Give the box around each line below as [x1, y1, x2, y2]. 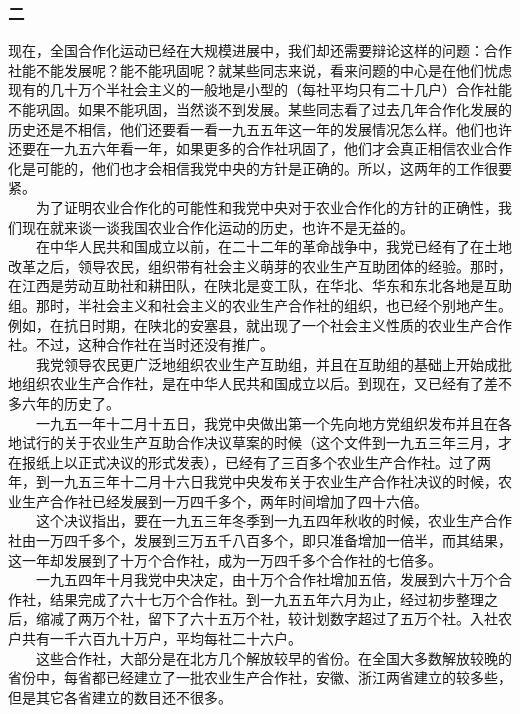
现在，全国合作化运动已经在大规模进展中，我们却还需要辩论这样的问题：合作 [8, 40, 512, 61]
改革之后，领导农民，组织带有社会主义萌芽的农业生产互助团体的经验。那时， [8, 255, 512, 276]
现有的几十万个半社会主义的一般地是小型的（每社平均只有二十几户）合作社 [8, 79, 498, 100]
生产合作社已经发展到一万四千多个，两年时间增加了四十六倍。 [21, 490, 428, 511]
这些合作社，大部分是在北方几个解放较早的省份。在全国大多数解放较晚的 [35, 647, 512, 668]
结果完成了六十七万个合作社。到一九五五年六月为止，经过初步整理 [49, 588, 484, 609]
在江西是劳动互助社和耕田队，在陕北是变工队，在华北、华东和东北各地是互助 [8, 275, 512, 296]
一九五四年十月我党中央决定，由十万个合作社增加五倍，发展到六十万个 [35, 569, 498, 590]
